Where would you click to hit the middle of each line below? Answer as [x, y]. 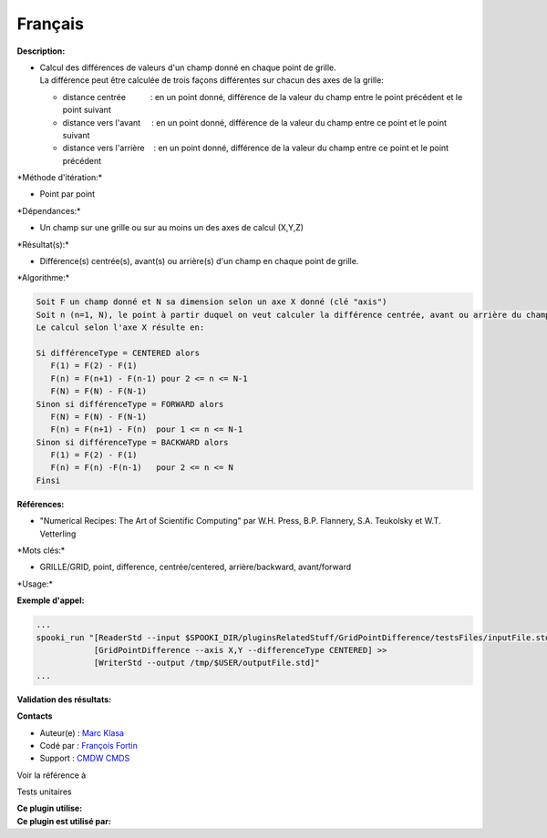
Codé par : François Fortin [89, 745]
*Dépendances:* [49, 210]
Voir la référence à [52, 775]
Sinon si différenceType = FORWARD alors [130, 404]
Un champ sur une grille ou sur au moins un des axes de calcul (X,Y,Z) [172, 228]
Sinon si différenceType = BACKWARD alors [132, 442]
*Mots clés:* [41, 550]
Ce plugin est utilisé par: [64, 821]
